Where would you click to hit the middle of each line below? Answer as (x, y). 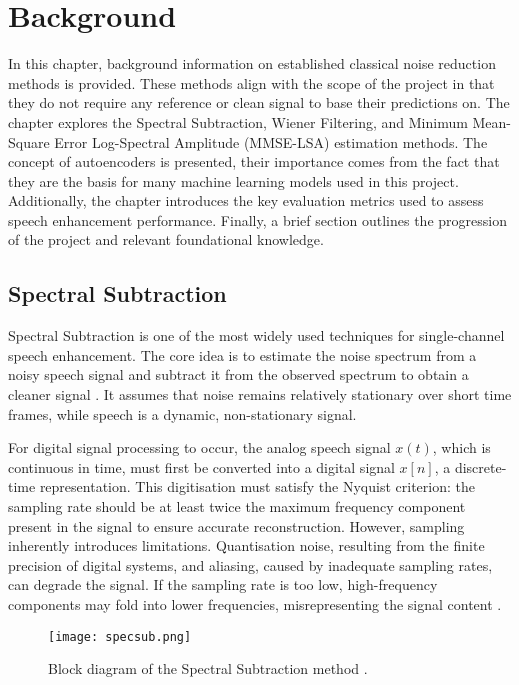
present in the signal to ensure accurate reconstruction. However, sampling (236, 525)
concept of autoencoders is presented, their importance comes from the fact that (254, 161)
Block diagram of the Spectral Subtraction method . (208, 668)
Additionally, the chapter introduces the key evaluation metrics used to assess (246, 200)
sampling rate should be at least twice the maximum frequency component (237, 506)
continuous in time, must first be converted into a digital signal (201, 466)
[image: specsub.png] (120, 636)
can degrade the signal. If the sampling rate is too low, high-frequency (223, 584)
